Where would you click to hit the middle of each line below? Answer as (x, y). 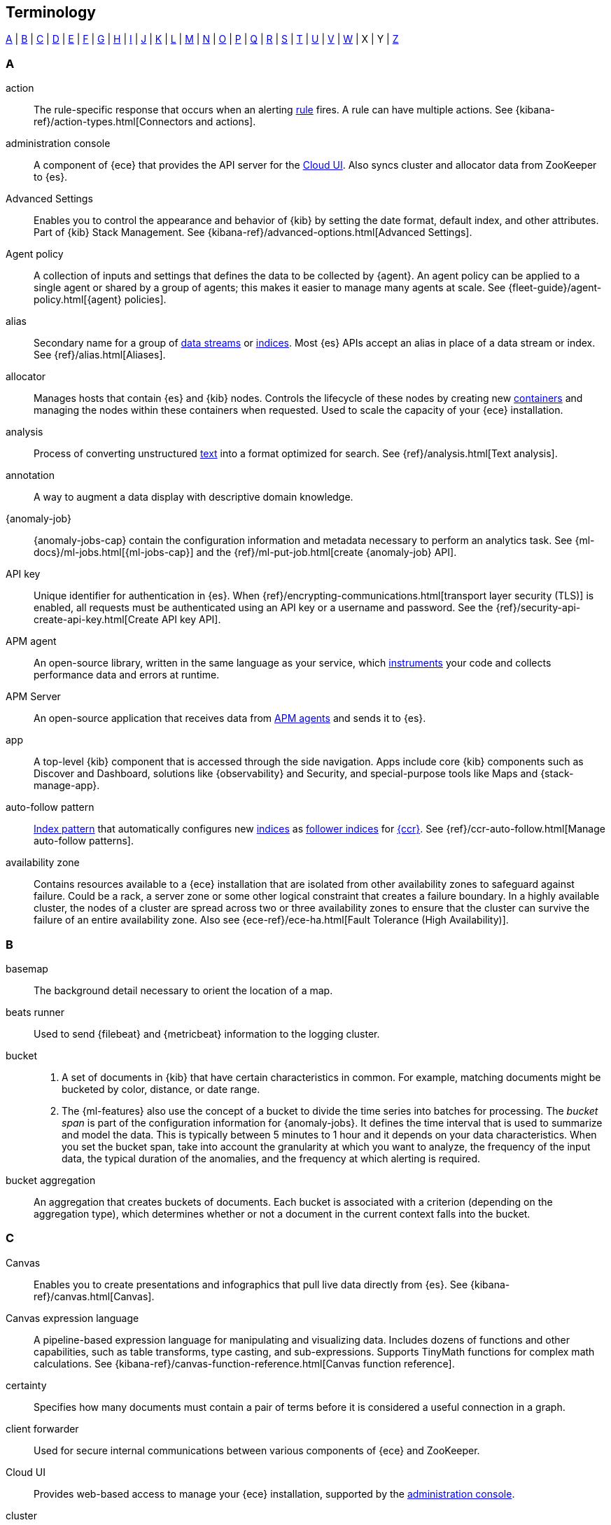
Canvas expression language (72, 1318)
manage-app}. (67, 786)
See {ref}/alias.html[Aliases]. (100, 355)
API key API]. (191, 620)
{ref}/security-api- (538, 608)
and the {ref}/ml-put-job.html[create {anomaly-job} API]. (326, 552)
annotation (30, 475)
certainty (26, 1385)
